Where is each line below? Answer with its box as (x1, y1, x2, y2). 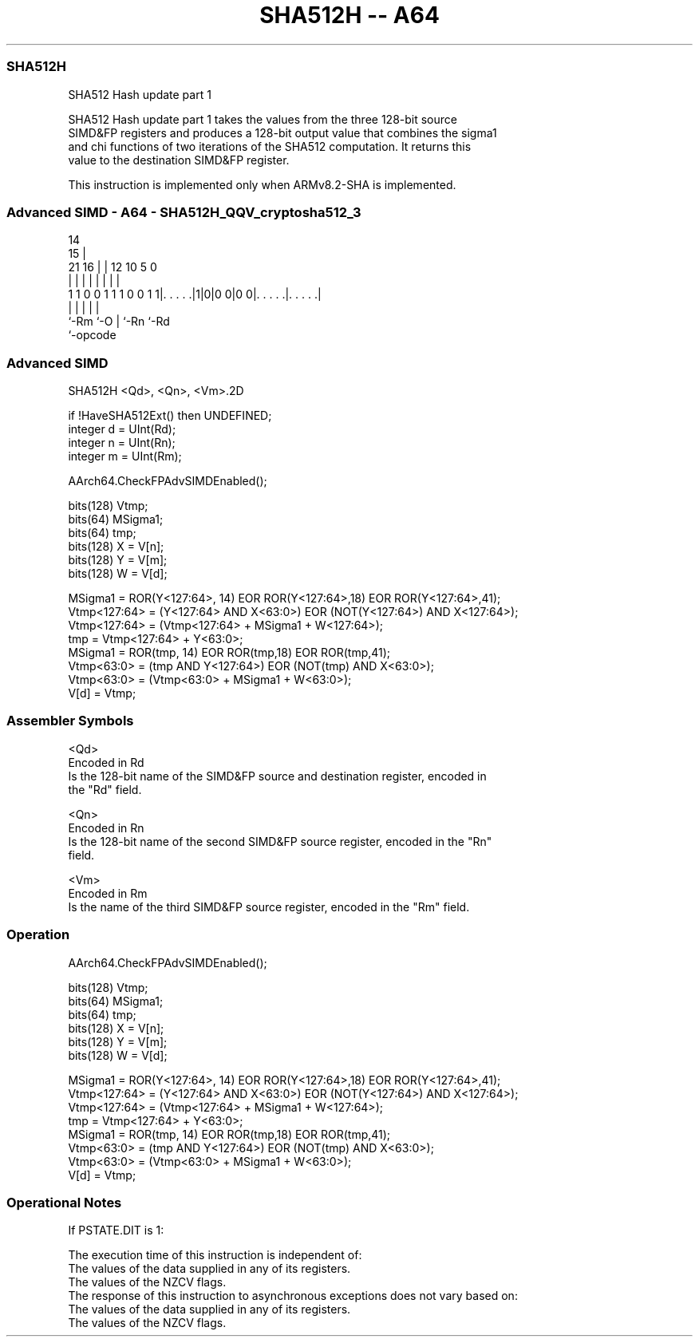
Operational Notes (6, 1194, 122, 1211)
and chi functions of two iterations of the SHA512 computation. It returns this (68, 139, 472, 153)
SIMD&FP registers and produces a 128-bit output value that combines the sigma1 (68, 125, 497, 140)
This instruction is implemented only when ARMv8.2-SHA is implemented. (68, 177, 456, 192)
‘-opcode (68, 328, 116, 342)
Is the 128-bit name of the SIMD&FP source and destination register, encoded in (68, 768, 487, 783)
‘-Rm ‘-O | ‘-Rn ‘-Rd (68, 314, 170, 329)
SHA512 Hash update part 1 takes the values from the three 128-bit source (68, 112, 457, 126)
